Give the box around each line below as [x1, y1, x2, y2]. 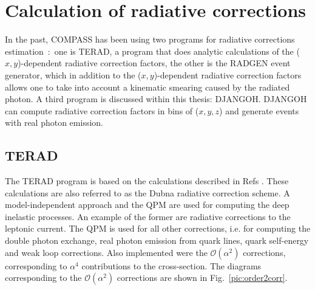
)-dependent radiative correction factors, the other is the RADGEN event [18, 57, 291, 69]
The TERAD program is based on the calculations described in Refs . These [5, 174, 289, 187]
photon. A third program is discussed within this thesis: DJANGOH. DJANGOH [5, 92, 307, 105]
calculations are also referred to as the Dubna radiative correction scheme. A [5, 186, 290, 199]
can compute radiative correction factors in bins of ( [5, 104, 199, 117]
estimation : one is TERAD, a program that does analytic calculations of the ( [5, 44, 300, 57]
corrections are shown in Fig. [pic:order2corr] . [117, 271, 288, 284]
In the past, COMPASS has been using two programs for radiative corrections [5, 33, 295, 46]
